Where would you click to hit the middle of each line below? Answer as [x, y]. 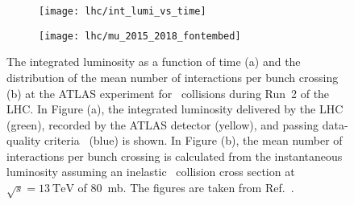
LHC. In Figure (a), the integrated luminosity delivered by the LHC [175, 109]
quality [24, 140]
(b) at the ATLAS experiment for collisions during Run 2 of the [168, 93]
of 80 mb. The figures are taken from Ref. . [186, 188]
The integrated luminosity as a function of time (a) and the [154, 61]
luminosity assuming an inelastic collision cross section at [151, 172]
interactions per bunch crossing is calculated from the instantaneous [175, 156]
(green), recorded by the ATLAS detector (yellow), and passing [163, 124]
